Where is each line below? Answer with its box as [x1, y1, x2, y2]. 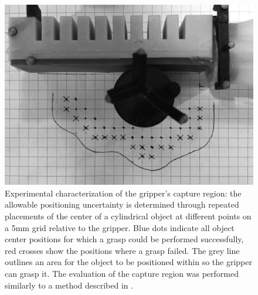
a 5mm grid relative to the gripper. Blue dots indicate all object [5, 221, 235, 233]
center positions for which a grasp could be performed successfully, [5, 233, 244, 245]
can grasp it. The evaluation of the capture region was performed [5, 267, 239, 279]
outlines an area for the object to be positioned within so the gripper [5, 256, 252, 268]
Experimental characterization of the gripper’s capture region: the [5, 187, 242, 199]
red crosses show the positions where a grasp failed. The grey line [5, 244, 240, 256]
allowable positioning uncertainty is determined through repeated [5, 198, 239, 211]
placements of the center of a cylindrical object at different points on [5, 210, 252, 222]
